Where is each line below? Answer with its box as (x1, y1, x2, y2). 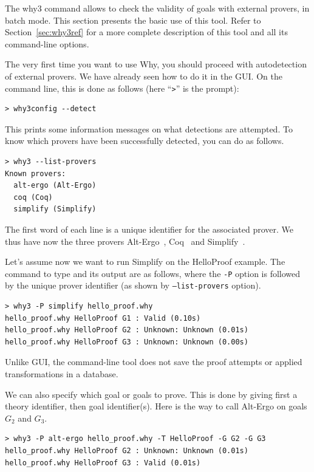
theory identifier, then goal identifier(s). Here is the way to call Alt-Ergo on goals (5, 400, 307, 412)
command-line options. (5, 37, 89, 50)
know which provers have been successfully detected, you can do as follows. (5, 134, 284, 147)
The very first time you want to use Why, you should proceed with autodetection (5, 58, 307, 70)
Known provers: (5, 169, 66, 178)
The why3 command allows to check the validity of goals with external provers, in (5, 2, 310, 14)
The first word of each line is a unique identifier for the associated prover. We (5, 222, 293, 235)
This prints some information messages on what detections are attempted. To (5, 122, 293, 135)
